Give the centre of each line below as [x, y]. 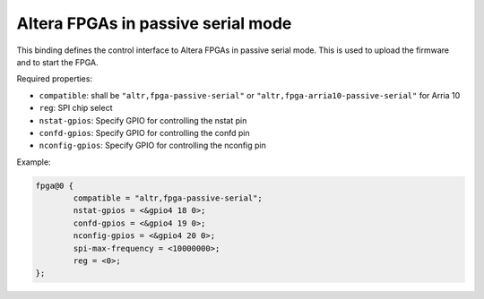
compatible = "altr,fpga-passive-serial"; [168, 198]
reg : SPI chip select [76, 108]
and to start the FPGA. [57, 62]
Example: [34, 162]
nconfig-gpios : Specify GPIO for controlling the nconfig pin [152, 145]
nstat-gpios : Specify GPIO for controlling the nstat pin [143, 120]
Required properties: [55, 79]
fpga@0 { [55, 185]
